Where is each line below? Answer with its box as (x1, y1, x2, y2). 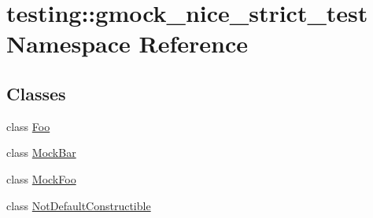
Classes (6, 81, 66, 105)
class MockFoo (6, 170, 76, 187)
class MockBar (6, 144, 76, 161)
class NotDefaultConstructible (6, 197, 151, 213)
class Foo (6, 118, 50, 134)
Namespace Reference (6, 27, 248, 60)
